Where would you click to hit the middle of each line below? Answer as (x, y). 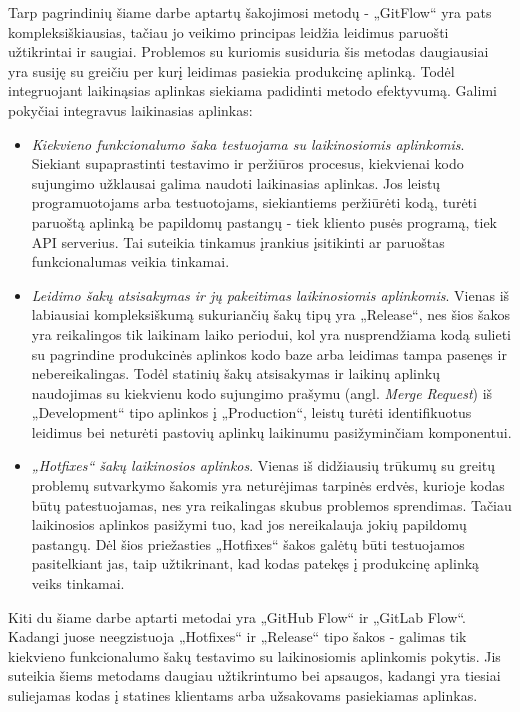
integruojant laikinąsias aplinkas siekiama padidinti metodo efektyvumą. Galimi (252, 90)
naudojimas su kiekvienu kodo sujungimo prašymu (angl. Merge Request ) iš (262, 392)
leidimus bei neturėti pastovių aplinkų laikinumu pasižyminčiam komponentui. (271, 431)
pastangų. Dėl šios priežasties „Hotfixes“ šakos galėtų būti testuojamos (248, 543)
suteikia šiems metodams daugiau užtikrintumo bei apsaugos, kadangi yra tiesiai (254, 675)
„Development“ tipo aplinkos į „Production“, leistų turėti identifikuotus (251, 412)
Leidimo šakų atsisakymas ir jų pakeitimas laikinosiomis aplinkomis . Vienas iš (270, 294)
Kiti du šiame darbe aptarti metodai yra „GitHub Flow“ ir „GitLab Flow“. (237, 616)
